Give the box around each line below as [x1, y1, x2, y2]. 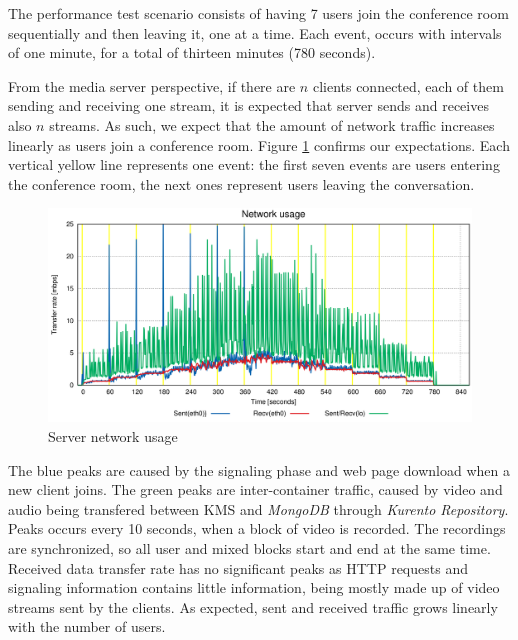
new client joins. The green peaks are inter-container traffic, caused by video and [8, 479, 503, 500]
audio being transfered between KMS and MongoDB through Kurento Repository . [8, 498, 509, 519]
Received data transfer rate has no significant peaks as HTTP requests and [8, 557, 468, 578]
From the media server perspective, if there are [8, 75, 296, 96]
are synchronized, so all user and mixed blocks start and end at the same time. [8, 537, 491, 558]
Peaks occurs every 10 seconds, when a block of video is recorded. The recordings [8, 518, 506, 539]
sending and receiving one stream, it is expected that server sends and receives [8, 95, 489, 116]
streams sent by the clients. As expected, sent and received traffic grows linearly [8, 596, 498, 617]
